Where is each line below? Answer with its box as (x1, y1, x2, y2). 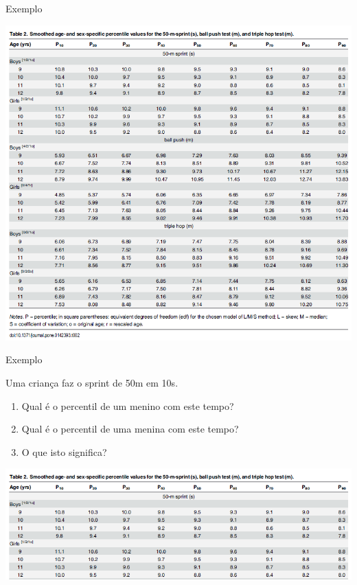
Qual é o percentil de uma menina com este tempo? (21, 422, 239, 436)
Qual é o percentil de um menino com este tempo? (21, 398, 234, 413)
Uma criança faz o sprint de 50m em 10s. (5, 375, 178, 389)
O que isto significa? (21, 444, 107, 459)
